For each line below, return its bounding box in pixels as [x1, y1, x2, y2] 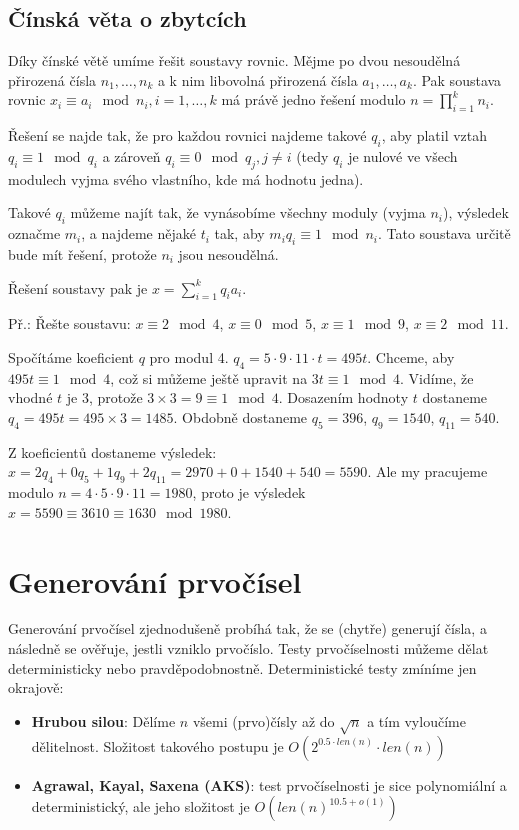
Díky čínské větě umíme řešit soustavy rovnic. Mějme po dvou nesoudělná [8, 50, 461, 71]
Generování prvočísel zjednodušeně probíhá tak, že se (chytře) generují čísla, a [8, 618, 487, 639]
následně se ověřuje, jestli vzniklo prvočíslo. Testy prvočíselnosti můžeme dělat [8, 638, 489, 659]
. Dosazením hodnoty [278, 387, 409, 408]
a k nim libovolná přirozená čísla [157, 69, 358, 90]
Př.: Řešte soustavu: [8, 313, 131, 334]
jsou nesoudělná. [178, 243, 279, 264]
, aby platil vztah [381, 125, 488, 146]
